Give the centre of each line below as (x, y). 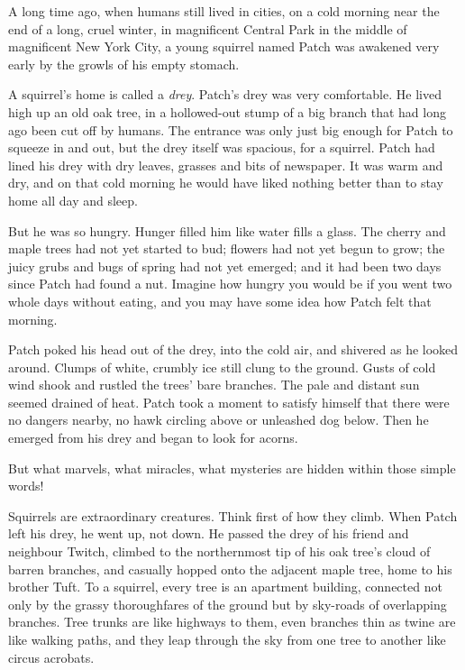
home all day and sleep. (73, 200)
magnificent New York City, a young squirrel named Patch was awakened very (224, 46)
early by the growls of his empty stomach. (124, 64)
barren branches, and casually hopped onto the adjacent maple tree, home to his (230, 569)
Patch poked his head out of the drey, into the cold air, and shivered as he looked (233, 349)
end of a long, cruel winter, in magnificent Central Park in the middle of (208, 28)
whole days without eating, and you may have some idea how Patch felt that (220, 301)
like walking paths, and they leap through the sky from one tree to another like (227, 639)
